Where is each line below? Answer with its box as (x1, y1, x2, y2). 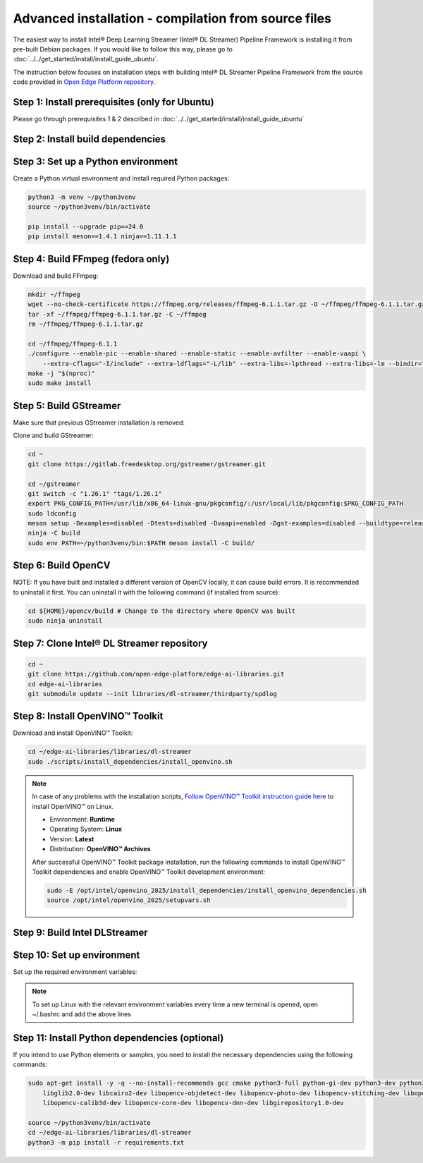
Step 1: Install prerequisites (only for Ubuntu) (13, 96, 214, 108)
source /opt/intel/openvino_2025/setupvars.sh (47, 896, 211, 904)
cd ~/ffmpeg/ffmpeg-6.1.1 (27, 339, 118, 348)
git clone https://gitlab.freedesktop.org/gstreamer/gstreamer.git (27, 460, 266, 468)
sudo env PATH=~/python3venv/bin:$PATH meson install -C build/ (27, 539, 255, 547)
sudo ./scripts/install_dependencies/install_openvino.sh (27, 757, 233, 765)
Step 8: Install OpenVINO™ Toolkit (13, 710, 164, 722)
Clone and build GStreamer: (13, 431, 94, 440)
